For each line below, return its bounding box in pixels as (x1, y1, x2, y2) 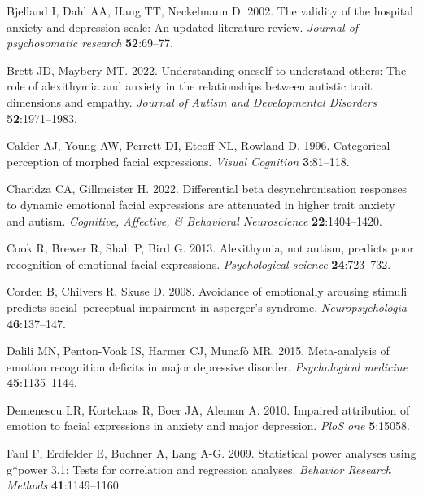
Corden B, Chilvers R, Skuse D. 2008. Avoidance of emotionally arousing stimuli (7, 283, 408, 300)
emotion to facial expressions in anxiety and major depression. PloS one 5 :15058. (7, 417, 411, 434)
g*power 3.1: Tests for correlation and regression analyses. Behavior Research (7, 460, 391, 477)
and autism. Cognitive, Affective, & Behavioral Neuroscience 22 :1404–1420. (7, 212, 382, 229)
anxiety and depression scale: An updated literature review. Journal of (7, 18, 359, 35)
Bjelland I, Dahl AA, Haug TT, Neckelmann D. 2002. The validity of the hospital (7, 2, 413, 19)
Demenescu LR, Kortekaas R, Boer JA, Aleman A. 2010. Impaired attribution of (7, 401, 410, 418)
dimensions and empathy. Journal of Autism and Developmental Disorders (7, 93, 377, 110)
